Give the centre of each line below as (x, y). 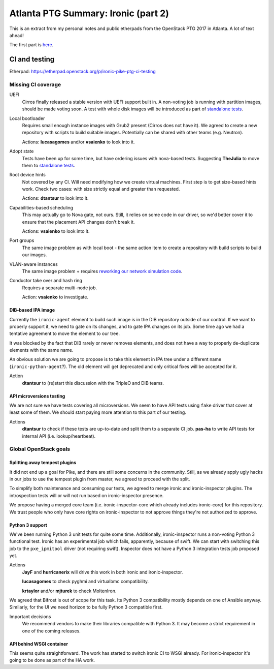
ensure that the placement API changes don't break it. (78, 222)
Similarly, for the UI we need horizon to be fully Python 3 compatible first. (86, 607)
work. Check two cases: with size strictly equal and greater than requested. (101, 189)
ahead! (16, 35)
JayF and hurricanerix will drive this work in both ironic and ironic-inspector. (102, 572)
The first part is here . (31, 45)
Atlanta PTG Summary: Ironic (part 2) (89, 13)
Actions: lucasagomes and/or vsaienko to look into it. (78, 142)
